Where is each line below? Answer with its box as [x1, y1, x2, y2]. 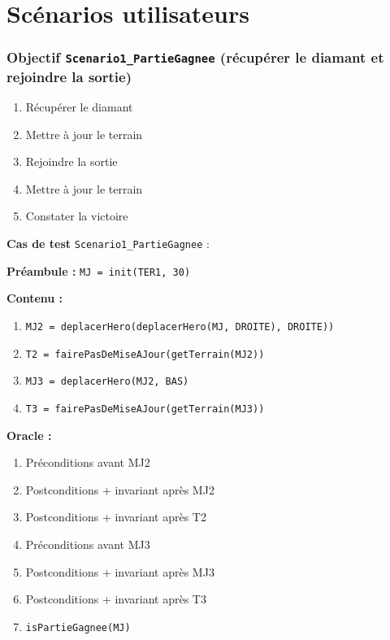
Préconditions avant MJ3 [25, 535, 150, 552]
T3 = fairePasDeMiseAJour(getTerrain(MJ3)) [25, 403, 265, 415]
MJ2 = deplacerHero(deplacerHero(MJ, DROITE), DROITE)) [25, 320, 335, 333]
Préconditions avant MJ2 [25, 454, 150, 471]
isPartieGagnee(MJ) [25, 621, 131, 633]
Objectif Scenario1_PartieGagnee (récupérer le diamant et [6, 47, 384, 67]
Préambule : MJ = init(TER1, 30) [6, 262, 191, 279]
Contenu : [6, 290, 63, 307]
